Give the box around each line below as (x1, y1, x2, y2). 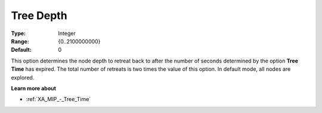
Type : (11, 30, 26, 37)
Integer (58, 30, 76, 37)
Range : (11, 37, 29, 45)
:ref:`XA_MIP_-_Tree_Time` (26, 96, 91, 103)
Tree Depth (11, 9, 68, 22)
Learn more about (11, 84, 57, 92)
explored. (11, 74, 35, 81)
